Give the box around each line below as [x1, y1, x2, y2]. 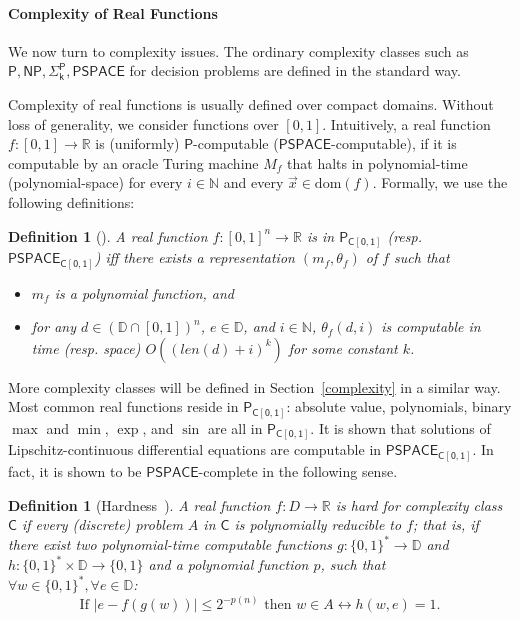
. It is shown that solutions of [310, 417, 491, 438]
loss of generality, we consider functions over [8, 113, 279, 134]
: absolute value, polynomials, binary [286, 396, 512, 417]
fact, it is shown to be [8, 460, 142, 481]
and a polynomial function [148, 554, 309, 575]
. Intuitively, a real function [322, 113, 491, 134]
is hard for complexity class [335, 494, 503, 515]
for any [31, 316, 76, 337]
